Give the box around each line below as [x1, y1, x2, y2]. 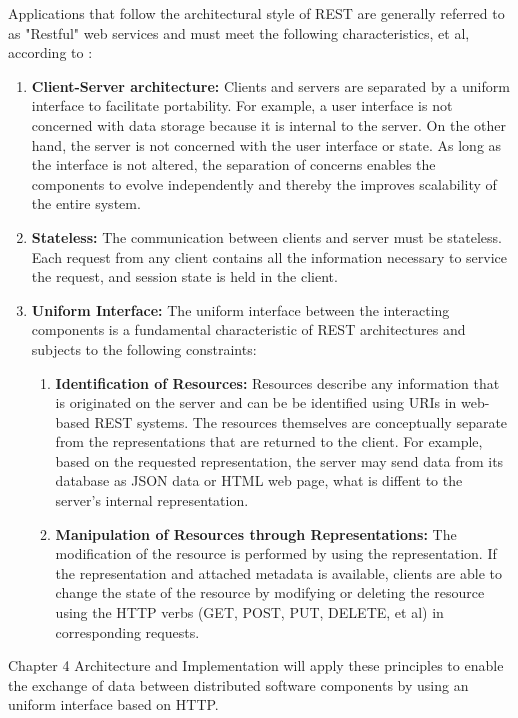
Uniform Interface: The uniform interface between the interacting [31, 299, 450, 320]
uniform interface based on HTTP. [8, 694, 219, 715]
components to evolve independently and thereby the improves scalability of [31, 173, 497, 194]
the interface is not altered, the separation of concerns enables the [31, 154, 436, 175]
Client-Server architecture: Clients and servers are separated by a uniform [31, 75, 510, 96]
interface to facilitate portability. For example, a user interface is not [31, 95, 453, 116]
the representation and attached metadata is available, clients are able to [55, 562, 502, 583]
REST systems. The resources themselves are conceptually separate [94, 411, 508, 432]
